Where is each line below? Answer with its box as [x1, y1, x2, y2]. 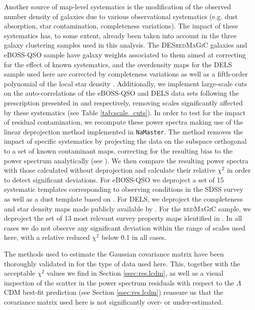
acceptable [4, 268, 35, 278]
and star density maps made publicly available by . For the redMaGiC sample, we [4, 203, 251, 213]
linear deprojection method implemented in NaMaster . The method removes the [4, 126, 243, 136]
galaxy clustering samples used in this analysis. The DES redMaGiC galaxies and [4, 40, 248, 50]
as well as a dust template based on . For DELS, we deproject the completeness [4, 193, 243, 204]
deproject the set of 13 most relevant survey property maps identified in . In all [4, 213, 242, 223]
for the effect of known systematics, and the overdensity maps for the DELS [4, 59, 232, 69]
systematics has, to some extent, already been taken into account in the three [4, 30, 237, 40]
